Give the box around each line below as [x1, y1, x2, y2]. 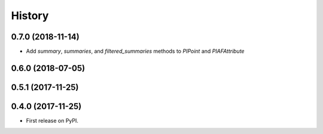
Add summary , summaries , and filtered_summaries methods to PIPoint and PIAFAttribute [26, 48, 245, 55]
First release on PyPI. [26, 117, 79, 124]
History [11, 9, 49, 22]
